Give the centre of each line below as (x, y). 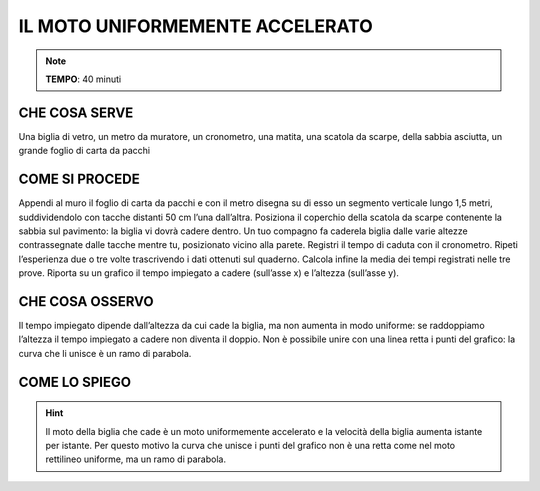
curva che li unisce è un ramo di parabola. (105, 353)
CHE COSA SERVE (76, 112)
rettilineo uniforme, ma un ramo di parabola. (136, 459)
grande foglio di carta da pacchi (84, 151)
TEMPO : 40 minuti (83, 79)
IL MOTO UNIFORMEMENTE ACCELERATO (196, 26)
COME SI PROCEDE (79, 179)
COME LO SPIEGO (75, 381)
